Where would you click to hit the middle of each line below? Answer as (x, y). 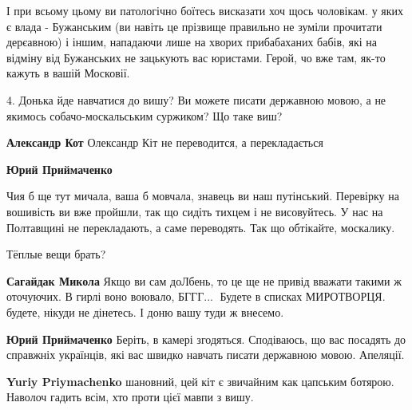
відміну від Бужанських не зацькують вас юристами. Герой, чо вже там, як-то (196, 57)
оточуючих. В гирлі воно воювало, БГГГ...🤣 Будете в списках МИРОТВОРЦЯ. (196, 296)
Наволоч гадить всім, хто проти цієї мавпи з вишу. (130, 397)
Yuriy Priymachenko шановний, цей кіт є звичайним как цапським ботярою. (200, 381)
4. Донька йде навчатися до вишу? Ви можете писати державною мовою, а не (196, 99)
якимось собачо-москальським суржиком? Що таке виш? (145, 115)
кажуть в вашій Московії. (68, 73)
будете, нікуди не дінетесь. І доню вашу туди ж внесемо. (145, 311)
